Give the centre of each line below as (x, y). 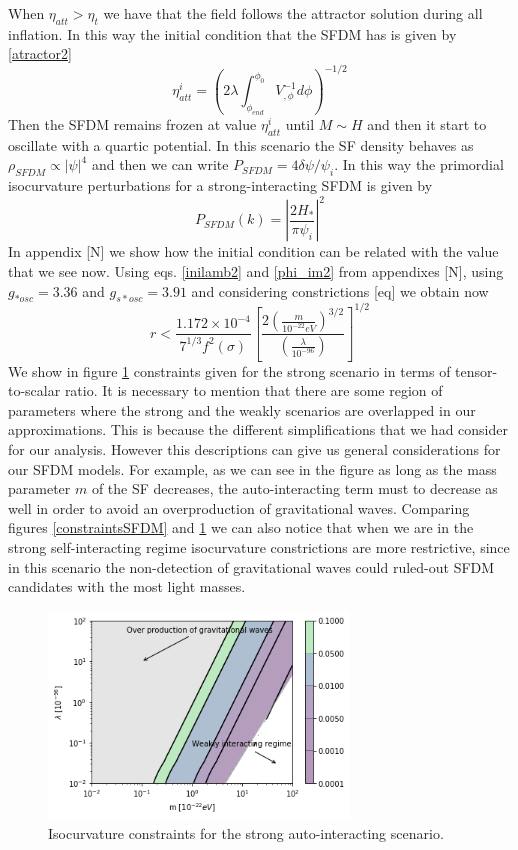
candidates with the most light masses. (127, 586)
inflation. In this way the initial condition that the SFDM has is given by (232, 33)
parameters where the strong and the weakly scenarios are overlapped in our (242, 409)
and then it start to (427, 124)
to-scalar (34, 390)
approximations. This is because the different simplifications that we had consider (258, 429)
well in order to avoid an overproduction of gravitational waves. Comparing (239, 507)
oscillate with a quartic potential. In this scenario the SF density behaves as (241, 144)
